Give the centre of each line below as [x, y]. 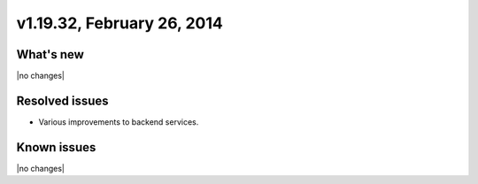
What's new [50, 54]
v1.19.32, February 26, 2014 [119, 23]
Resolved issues [63, 100]
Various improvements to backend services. [119, 122]
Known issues [56, 147]
